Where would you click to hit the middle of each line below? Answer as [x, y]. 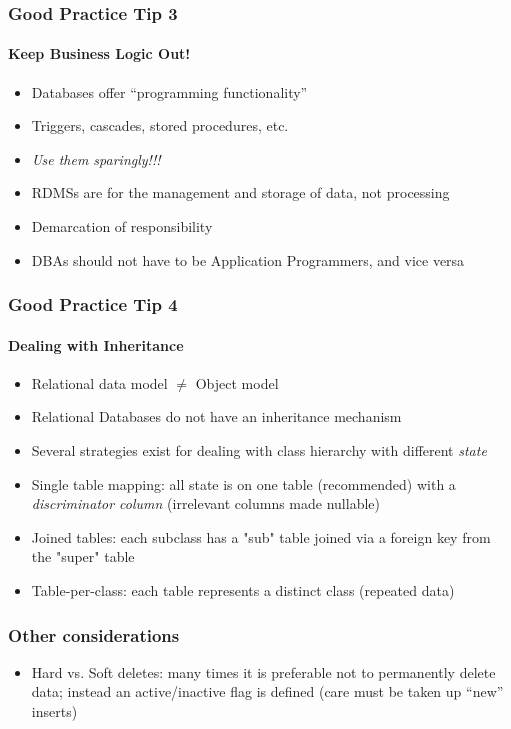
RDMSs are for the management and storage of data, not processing [240, 192]
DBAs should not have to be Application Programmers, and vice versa [248, 259]
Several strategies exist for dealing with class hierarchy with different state [259, 450]
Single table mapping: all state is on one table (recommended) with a [243, 483]
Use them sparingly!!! [96, 158]
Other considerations [94, 634]
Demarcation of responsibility [122, 226]
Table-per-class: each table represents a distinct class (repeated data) [243, 590]
